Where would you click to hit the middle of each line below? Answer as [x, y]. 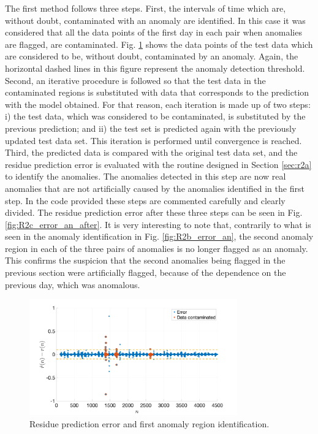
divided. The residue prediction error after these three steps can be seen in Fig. [154, 212]
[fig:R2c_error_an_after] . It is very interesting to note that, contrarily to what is [158, 224]
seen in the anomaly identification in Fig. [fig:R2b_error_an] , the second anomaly [159, 236]
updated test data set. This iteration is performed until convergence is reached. [153, 140]
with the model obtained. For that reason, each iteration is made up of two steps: [158, 104]
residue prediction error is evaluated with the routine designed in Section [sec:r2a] [158, 164]
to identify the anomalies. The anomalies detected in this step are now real [146, 176]
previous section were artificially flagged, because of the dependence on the [146, 272]
